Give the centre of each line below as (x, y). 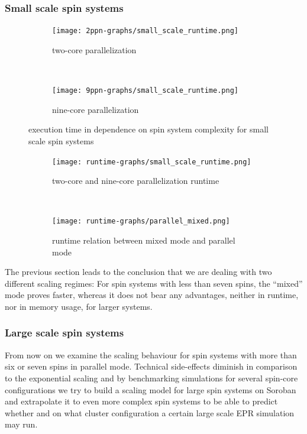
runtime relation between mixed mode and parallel (144, 240)
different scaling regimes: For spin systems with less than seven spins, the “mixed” (154, 283)
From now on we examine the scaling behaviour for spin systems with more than (151, 354)
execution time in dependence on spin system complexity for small (148, 129)
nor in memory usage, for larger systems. (79, 306)
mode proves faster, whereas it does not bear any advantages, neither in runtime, (152, 295)
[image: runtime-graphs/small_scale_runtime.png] (152, 162)
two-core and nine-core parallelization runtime (136, 181)
